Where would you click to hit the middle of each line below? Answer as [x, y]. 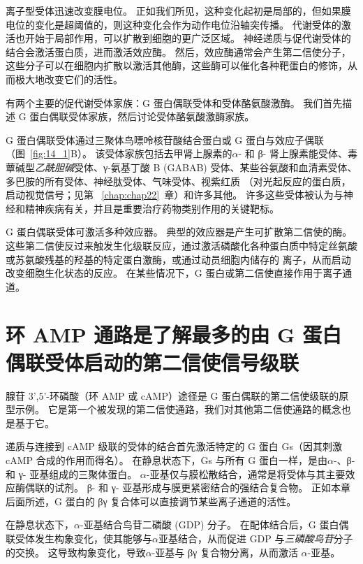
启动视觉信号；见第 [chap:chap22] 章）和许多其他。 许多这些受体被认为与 [175, 195]
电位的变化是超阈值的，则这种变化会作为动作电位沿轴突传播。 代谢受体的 [173, 24]
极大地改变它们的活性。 [69, 79]
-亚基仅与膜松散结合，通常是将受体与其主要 [246, 473]
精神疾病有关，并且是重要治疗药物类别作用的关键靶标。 [152, 208]
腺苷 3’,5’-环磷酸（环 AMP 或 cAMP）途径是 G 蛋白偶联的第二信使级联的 [172, 395]
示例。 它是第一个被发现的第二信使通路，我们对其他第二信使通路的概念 [178, 409]
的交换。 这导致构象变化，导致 [76, 552]
